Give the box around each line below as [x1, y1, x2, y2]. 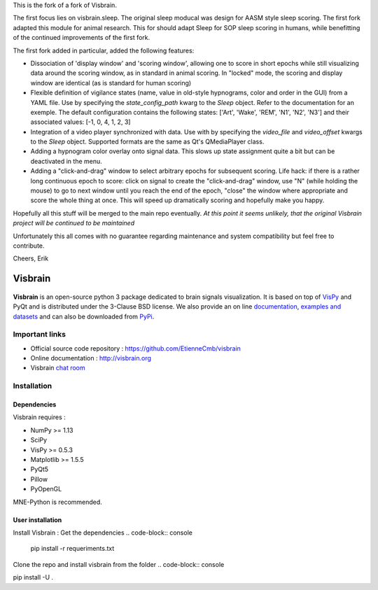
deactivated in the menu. [30, 157, 103, 165]
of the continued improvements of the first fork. [13, 34, 150, 42]
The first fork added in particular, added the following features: [13, 46, 195, 55]
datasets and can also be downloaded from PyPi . [13, 312, 155, 321]
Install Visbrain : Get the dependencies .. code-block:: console [13, 528, 192, 537]
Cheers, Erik [13, 254, 49, 262]
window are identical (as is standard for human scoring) [30, 78, 192, 87]
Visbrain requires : [13, 413, 66, 421]
